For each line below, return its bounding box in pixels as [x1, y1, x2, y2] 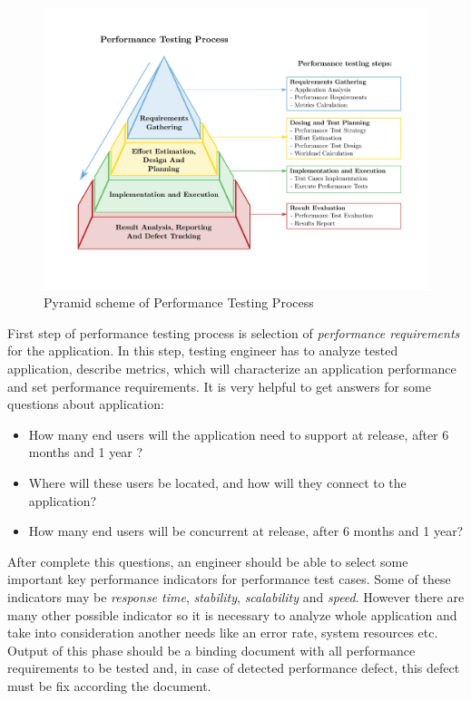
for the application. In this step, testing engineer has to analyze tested [7, 341, 398, 360]
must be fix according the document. [7, 676, 211, 695]
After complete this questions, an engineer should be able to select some [7, 551, 408, 570]
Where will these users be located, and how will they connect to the [28, 473, 407, 492]
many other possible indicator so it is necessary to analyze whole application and [7, 605, 457, 624]
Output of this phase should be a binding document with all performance [7, 640, 416, 659]
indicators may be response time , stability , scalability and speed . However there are [7, 587, 465, 606]
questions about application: [7, 394, 164, 414]
